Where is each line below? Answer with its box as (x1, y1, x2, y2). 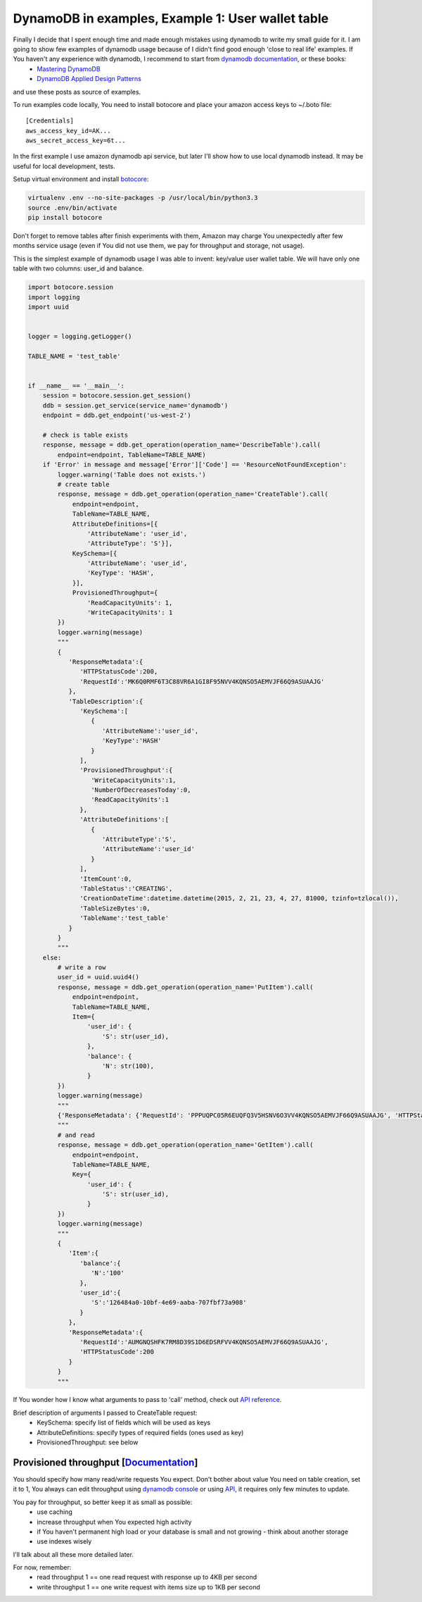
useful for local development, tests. (13, 162, 115, 170)
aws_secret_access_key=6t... (25, 137, 126, 144)
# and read (57, 1131, 95, 1139)
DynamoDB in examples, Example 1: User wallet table (13, 11, 329, 26)
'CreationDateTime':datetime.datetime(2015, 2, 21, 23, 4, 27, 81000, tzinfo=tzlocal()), (79, 895, 399, 902)
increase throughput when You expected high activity (37, 1517, 192, 1526)
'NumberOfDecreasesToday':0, (90, 786, 191, 794)
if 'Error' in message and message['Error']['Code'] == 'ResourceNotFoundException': (42, 461, 347, 468)
